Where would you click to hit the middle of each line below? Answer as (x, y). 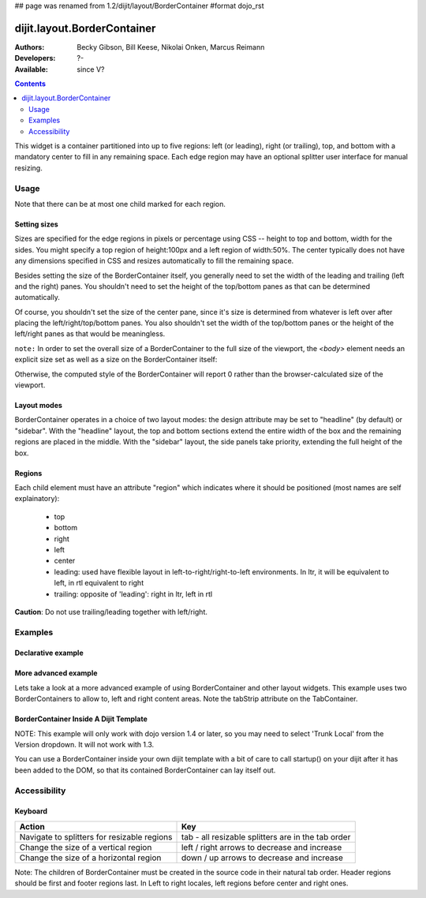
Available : (32, 69)
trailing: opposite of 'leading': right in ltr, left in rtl (133, 594)
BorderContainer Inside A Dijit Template (81, 719)
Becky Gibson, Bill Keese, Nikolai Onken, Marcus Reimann (171, 47)
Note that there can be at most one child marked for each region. (120, 204)
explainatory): (37, 499)
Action (32, 826)
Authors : (30, 47)
